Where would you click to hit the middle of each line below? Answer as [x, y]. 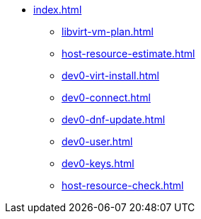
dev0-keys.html [98, 163]
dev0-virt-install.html [110, 75]
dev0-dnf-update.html [114, 119]
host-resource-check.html [123, 185]
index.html [58, 10]
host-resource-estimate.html [128, 54]
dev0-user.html [97, 141]
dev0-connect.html [106, 97]
